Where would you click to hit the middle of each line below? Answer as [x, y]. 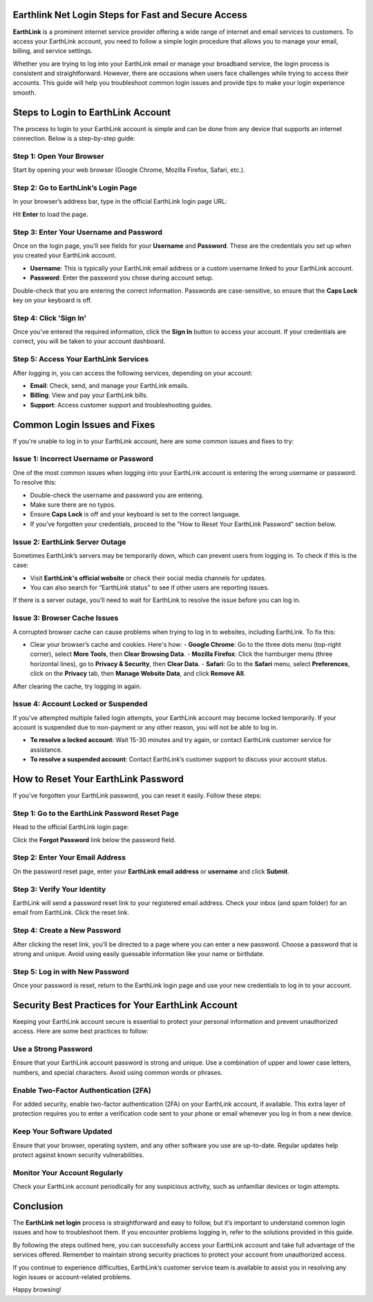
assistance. [46, 750]
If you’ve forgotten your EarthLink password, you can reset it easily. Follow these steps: [137, 796]
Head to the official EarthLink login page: [71, 827]
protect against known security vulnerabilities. [78, 1155]
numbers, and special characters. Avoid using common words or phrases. [118, 1072]
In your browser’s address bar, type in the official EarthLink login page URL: [120, 202]
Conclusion [38, 1206]
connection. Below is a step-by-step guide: [74, 139]
